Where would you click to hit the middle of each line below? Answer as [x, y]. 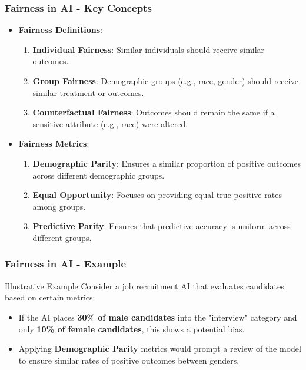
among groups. [59, 206]
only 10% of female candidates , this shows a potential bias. [132, 328]
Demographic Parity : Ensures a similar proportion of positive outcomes [167, 163]
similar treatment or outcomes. [88, 92]
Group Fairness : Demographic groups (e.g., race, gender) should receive [165, 81]
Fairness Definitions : [60, 30]
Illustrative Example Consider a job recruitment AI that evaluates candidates [144, 285]
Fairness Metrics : [54, 143]
